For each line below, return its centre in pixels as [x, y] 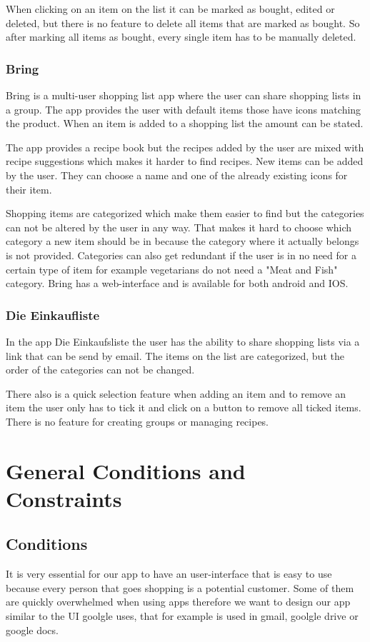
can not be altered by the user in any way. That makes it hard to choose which [179, 227]
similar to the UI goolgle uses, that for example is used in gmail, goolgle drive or [182, 616]
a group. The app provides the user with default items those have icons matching [184, 109]
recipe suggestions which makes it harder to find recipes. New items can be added [185, 161]
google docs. [32, 630]
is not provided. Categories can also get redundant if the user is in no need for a [181, 255]
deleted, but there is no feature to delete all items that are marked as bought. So [183, 22]
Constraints [64, 498]
